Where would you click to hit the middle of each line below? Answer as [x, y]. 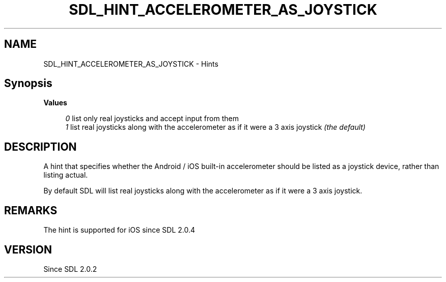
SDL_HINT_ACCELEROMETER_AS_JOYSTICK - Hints [131, 64]
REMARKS [31, 210]
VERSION [28, 249]
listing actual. [66, 175]
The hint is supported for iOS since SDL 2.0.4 [119, 230]
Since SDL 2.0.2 [70, 269]
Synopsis [28, 83]
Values [55, 103]
